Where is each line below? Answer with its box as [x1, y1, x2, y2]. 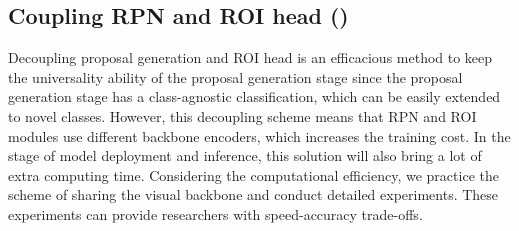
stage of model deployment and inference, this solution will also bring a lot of [8, 145, 482, 166]
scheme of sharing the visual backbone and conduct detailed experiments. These [8, 184, 499, 205]
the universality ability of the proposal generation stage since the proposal [8, 66, 463, 87]
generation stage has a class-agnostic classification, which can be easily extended [8, 86, 501, 107]
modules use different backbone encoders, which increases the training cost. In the [8, 125, 511, 146]
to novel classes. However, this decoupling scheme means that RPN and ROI [8, 105, 477, 126]
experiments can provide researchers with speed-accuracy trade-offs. [8, 203, 423, 224]
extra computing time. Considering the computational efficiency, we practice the [8, 164, 499, 185]
